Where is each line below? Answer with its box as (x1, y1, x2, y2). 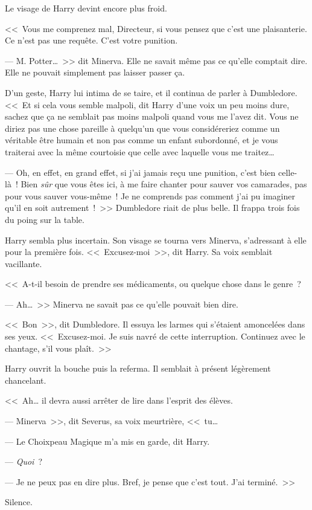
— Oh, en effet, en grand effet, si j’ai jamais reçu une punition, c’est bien (5, 166, 276, 178)
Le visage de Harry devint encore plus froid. (5, 2, 167, 14)
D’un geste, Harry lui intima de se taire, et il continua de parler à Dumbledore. (5, 86, 298, 98)
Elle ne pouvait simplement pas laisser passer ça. (5, 66, 185, 79)
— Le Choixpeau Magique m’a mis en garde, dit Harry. (5, 434, 210, 447)
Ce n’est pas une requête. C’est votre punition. (5, 34, 178, 47)
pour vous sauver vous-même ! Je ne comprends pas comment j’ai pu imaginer (5, 189, 295, 202)
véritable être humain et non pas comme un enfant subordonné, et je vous (5, 134, 278, 146)
